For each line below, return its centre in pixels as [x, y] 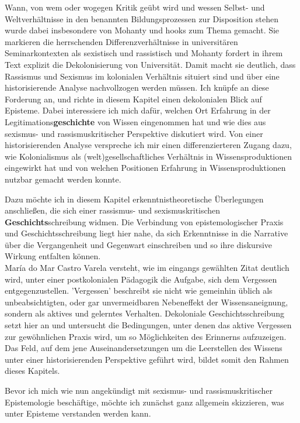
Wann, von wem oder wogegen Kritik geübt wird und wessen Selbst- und [135, 7]
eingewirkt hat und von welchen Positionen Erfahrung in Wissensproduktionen [145, 168]
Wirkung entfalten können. [53, 256]
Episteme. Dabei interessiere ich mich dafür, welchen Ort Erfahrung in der [138, 110]
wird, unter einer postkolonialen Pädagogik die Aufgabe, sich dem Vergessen [141, 279]
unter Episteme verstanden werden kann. [78, 413]
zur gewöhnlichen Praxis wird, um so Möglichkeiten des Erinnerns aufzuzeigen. [146, 336]
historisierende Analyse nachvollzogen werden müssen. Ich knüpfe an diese [137, 87]
